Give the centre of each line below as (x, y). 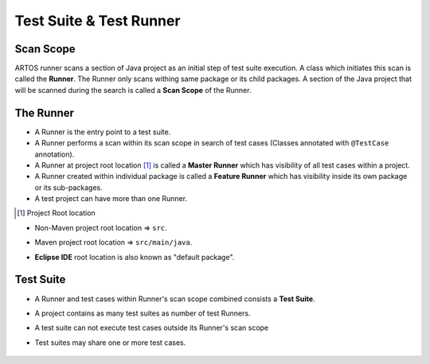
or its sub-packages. (68, 188)
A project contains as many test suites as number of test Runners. (143, 313)
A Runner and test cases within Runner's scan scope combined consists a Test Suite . (175, 299)
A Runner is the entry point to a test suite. (103, 132)
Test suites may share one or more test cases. (110, 343)
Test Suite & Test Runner (98, 21)
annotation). (55, 154)
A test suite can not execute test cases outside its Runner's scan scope (152, 328)
